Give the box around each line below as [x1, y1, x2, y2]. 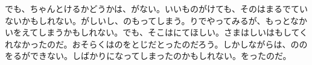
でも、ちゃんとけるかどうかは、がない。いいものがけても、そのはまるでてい [5, 2, 308, 14]
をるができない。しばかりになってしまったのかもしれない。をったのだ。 [5, 49, 291, 62]
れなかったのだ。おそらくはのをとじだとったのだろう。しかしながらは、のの [5, 37, 308, 50]
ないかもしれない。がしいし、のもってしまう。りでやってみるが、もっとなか [5, 14, 308, 26]
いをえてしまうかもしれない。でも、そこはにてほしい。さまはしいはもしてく [5, 26, 308, 39]
